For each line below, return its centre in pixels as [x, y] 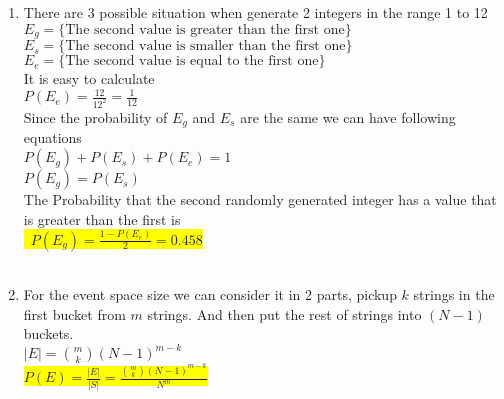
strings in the [454, 294]
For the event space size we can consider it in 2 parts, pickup [210, 294]
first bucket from [74, 313]
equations [52, 137]
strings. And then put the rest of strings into [284, 313]
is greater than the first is [102, 218]
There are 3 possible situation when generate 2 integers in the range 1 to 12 [255, 12]
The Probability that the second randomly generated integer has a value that [260, 199]
